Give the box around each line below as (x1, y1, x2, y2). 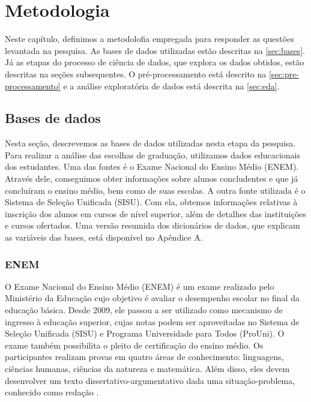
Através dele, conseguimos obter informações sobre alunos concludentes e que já (5, 172, 298, 185)
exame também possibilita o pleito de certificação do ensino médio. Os (5, 338, 264, 351)
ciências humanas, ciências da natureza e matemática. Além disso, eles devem (5, 362, 290, 375)
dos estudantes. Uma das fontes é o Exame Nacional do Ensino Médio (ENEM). (5, 160, 299, 173)
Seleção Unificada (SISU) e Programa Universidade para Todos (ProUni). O (5, 327, 285, 340)
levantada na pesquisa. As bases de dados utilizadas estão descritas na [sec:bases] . (5, 44, 305, 56)
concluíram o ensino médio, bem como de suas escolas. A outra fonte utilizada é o (5, 184, 306, 196)
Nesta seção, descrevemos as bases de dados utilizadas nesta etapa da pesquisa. (5, 137, 296, 149)
